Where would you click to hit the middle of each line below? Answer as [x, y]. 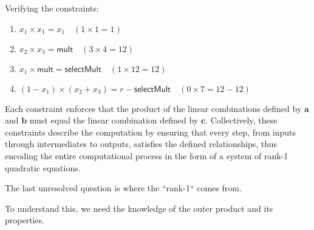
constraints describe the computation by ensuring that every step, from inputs [151, 132]
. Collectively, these [241, 120]
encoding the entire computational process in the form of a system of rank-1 [147, 155]
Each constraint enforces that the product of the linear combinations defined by [153, 108]
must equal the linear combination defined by [114, 120]
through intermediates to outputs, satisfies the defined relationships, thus [141, 144]
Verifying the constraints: [52, 8]
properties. [25, 220]
